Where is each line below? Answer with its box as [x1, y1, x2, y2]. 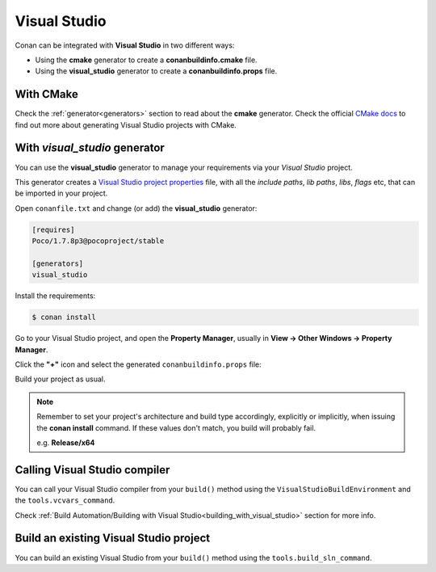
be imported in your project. [15, 188, 108, 198]
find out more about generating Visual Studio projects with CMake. [15, 120, 237, 129]
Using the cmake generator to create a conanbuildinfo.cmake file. [35, 55, 258, 65]
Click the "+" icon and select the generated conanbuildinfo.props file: [15, 360, 262, 369]
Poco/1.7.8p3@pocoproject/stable [31, 237, 165, 246]
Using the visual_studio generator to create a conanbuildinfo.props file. [35, 66, 278, 76]
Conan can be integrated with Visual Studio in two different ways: [15, 40, 235, 50]
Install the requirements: [15, 291, 96, 301]
